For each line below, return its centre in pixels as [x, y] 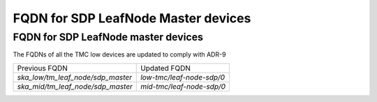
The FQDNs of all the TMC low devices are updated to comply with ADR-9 [119, 54]
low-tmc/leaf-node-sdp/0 [183, 77]
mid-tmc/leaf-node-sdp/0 [183, 86]
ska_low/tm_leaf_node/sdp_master [75, 77]
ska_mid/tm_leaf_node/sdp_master [75, 86]
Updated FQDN [166, 68]
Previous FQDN [42, 68]
